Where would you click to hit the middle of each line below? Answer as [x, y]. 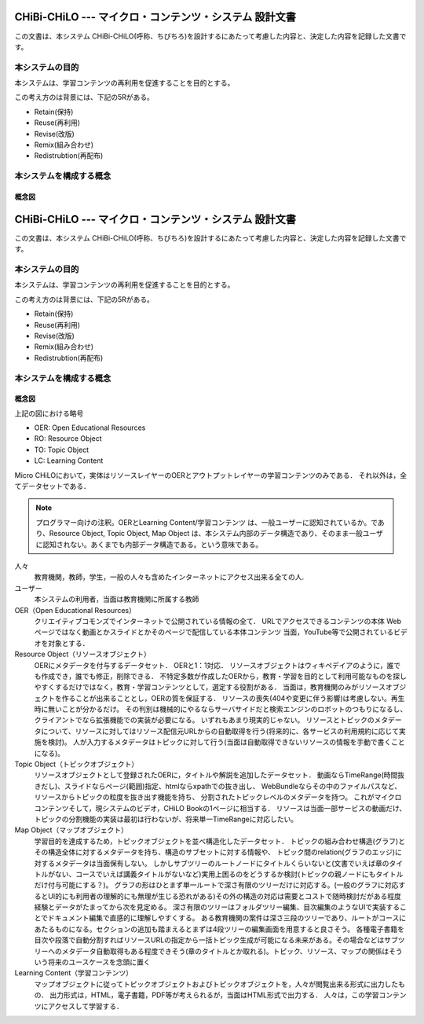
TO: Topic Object [62, 450]
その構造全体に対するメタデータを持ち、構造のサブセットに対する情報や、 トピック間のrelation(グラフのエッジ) [215, 852]
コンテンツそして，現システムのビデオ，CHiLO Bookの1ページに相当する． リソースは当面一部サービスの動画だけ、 [220, 808]
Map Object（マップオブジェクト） [71, 830]
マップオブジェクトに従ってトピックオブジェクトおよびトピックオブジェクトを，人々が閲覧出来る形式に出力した [216, 984]
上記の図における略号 [49, 413]
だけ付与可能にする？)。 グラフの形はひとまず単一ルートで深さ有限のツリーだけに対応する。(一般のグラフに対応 [216, 885]
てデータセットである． [52, 486]
